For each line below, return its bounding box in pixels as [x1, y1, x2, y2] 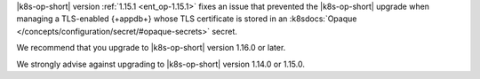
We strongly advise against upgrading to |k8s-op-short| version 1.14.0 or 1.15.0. [16, 59, 306, 69]
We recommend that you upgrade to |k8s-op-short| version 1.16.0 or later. [16, 43, 286, 53]
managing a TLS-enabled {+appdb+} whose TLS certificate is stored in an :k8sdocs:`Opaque [16, 13, 357, 24]
